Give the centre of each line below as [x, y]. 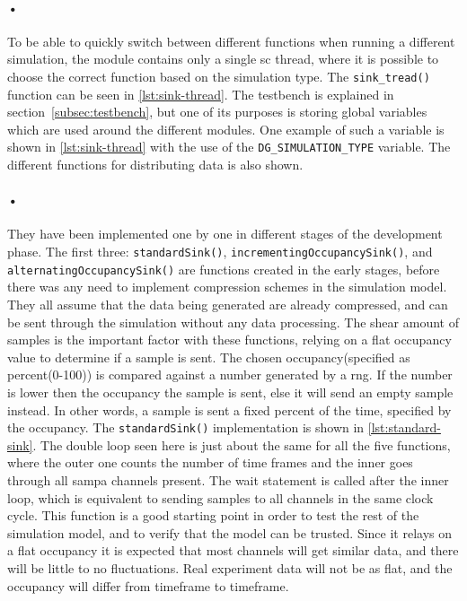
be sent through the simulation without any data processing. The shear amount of [233, 322]
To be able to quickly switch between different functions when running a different [231, 41]
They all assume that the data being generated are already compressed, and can [228, 304]
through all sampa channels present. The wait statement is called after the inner [228, 479]
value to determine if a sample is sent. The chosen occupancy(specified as [209, 357]
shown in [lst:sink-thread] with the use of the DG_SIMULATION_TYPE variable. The [229, 147]
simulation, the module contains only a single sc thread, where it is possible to [223, 59]
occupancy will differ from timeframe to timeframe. [148, 585]
